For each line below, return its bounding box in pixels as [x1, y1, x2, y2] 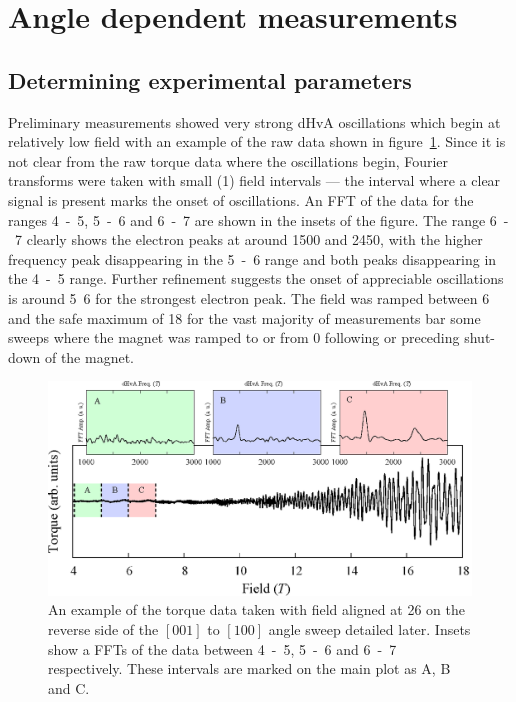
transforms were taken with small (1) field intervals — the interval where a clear [8, 170, 501, 191]
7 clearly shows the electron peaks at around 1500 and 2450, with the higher [14, 229, 483, 250]
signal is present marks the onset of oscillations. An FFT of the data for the [8, 189, 474, 210]
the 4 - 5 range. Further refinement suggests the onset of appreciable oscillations [8, 268, 504, 289]
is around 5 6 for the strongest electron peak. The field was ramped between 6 [8, 287, 490, 308]
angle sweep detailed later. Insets [268, 618, 471, 639]
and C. [48, 677, 90, 698]
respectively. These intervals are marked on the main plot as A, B [48, 658, 451, 679]
